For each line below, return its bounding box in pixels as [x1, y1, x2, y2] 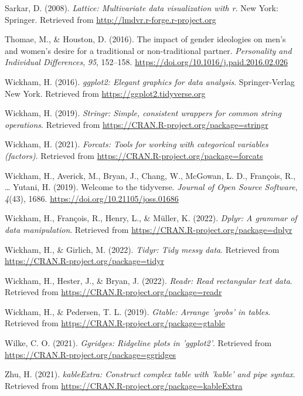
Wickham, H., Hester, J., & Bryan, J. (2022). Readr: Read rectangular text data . [5, 274, 292, 286]
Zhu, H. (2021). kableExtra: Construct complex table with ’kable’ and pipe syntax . [5, 368, 295, 380]
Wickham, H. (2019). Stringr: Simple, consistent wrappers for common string [5, 107, 281, 119]
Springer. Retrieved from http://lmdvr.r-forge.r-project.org [5, 13, 216, 25]
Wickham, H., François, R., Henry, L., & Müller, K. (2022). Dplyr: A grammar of [5, 212, 297, 224]
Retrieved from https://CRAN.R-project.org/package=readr [5, 286, 222, 298]
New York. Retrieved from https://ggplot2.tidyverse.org [5, 87, 206, 99]
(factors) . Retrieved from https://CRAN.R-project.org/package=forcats [5, 149, 263, 161]
